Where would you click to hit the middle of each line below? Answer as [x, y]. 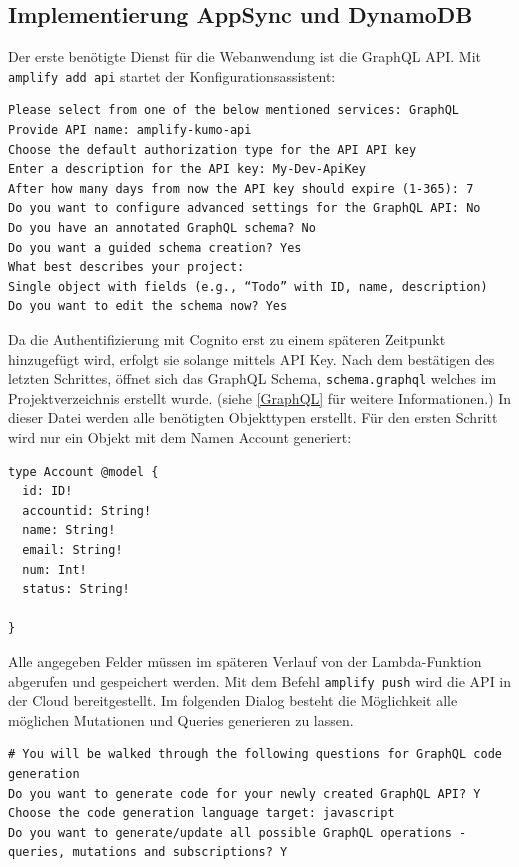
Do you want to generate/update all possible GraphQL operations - [237, 832]
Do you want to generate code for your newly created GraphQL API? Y [244, 793]
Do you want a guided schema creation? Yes [155, 247]
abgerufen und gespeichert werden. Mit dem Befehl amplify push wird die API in [260, 680]
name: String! [69, 530]
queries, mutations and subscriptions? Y [148, 852]
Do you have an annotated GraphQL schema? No [162, 228]
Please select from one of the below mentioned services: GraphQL [234, 110]
